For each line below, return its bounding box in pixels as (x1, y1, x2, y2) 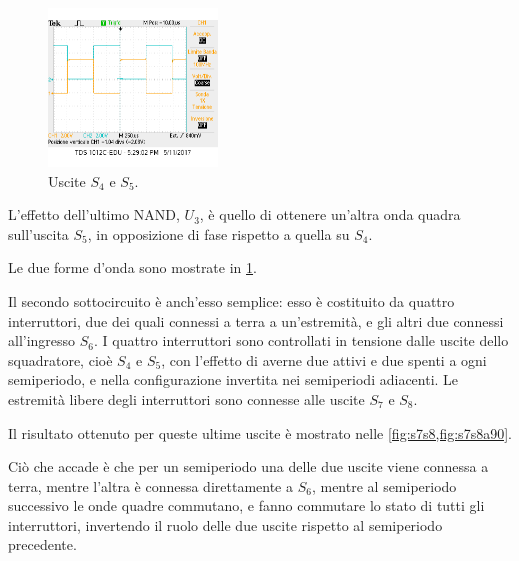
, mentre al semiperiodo (311, 475, 457, 496)
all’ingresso (8, 330, 76, 351)
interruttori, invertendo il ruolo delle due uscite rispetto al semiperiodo (8, 514, 443, 535)
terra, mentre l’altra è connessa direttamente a (8, 475, 293, 496)
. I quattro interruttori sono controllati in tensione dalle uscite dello (94, 330, 509, 351)
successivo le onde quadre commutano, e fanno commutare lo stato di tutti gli (8, 495, 485, 516)
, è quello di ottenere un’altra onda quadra (199, 204, 461, 225)
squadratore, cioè (8, 349, 113, 370)
